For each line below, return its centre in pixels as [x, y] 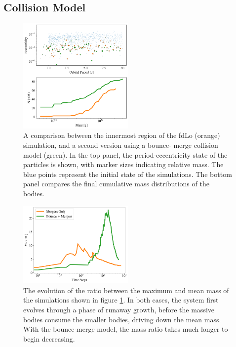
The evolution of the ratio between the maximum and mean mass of [126, 290]
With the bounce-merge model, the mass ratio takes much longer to [126, 329]
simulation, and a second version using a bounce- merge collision [121, 145]
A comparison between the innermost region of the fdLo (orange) [122, 135]
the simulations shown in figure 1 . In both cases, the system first [121, 300]
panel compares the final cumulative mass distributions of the [116, 184]
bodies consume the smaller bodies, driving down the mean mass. [122, 319]
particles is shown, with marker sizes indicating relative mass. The [123, 164]
